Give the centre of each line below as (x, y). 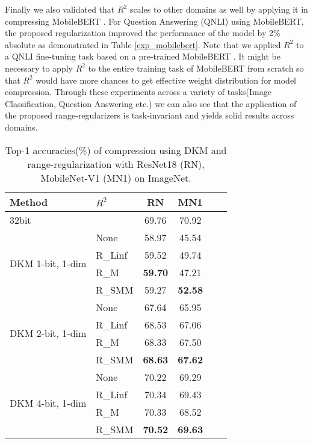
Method (29, 202)
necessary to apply (39, 68)
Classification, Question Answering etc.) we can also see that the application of (151, 103)
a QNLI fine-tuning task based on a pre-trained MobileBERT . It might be (143, 56)
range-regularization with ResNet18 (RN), (116, 164)
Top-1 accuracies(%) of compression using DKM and (116, 150)
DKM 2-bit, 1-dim (48, 333)
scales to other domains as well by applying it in (219, 9)
